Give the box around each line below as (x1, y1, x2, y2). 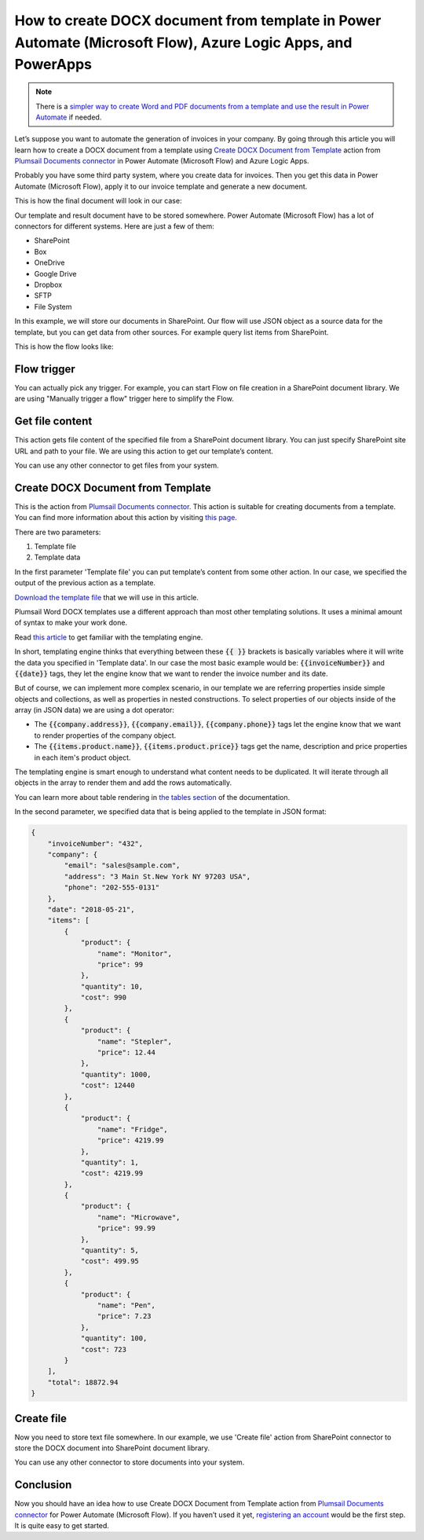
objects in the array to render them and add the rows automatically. (14, 778, 232, 787)
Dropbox (34, 280, 63, 289)
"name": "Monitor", (97, 949, 173, 958)
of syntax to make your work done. (14, 618, 128, 628)
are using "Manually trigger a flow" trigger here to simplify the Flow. (14, 394, 235, 404)
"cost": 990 (80, 993, 127, 1002)
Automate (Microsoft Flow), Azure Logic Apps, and (14, 34, 353, 51)
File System (34, 302, 72, 311)
